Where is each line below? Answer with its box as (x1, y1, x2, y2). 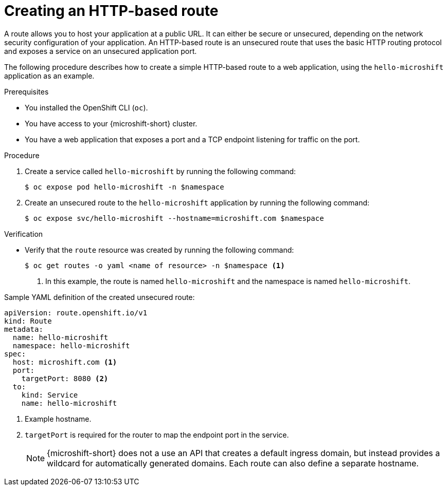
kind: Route (4, 316, 52, 325)
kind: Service (21, 390, 78, 399)
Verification (4, 229, 43, 238)
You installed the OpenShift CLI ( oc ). (25, 103, 148, 112)
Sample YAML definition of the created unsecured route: (4, 292, 195, 301)
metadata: (4, 325, 43, 333)
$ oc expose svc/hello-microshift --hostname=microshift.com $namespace (25, 214, 324, 222)
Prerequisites (4, 87, 49, 96)
